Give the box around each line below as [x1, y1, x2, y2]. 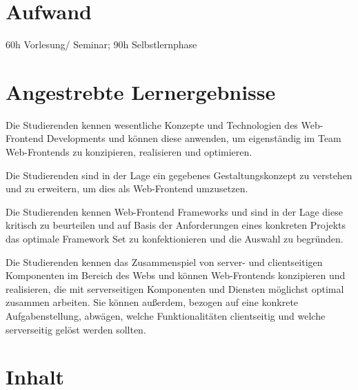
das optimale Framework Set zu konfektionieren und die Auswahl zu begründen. [6, 232, 344, 245]
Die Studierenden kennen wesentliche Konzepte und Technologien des [6, 117, 298, 132]
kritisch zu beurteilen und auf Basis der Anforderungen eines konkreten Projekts [6, 218, 346, 232]
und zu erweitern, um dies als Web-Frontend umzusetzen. [6, 181, 248, 196]
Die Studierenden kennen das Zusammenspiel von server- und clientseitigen [6, 254, 323, 269]
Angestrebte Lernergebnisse [6, 77, 276, 105]
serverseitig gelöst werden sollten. [6, 322, 146, 336]
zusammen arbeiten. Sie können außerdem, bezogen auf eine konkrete [6, 295, 299, 309]
